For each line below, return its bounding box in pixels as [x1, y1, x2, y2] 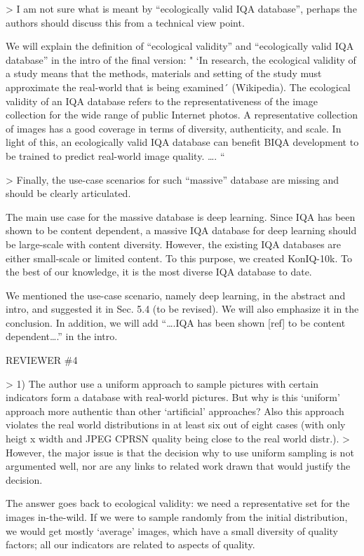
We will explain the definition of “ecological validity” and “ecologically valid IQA [6, 39, 354, 53]
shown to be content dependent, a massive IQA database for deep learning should [6, 223, 357, 238]
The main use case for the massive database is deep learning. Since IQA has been [6, 209, 356, 224]
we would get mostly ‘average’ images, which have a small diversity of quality [6, 523, 338, 538]
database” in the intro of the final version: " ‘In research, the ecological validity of [6, 52, 356, 67]
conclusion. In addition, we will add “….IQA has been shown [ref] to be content [6, 315, 346, 330]
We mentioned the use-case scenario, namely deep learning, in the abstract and [6, 287, 346, 302]
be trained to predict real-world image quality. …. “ [6, 148, 225, 163]
